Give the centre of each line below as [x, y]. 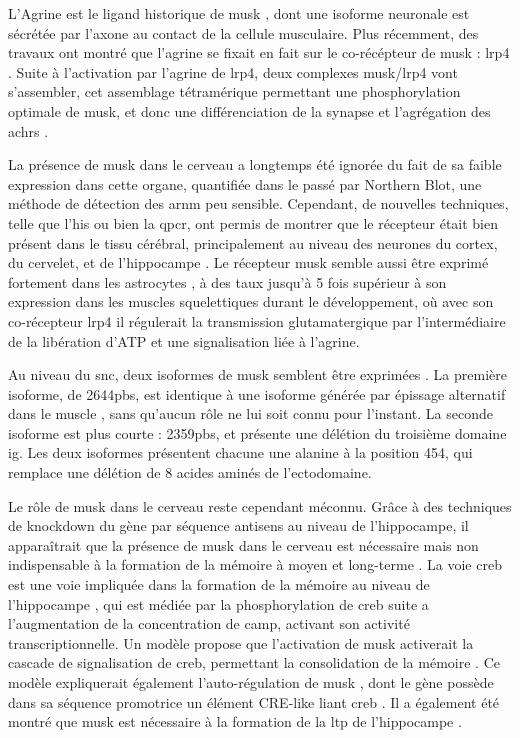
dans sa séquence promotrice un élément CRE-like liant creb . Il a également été [254, 701]
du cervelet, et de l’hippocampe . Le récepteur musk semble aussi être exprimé [248, 262]
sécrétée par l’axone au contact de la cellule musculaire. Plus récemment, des [243, 32]
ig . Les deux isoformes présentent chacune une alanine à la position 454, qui [240, 452]
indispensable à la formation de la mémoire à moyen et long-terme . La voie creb [255, 564]
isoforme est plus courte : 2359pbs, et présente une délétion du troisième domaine [257, 432]
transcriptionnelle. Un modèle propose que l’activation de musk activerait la [241, 642]
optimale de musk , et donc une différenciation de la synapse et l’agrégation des [249, 110]
